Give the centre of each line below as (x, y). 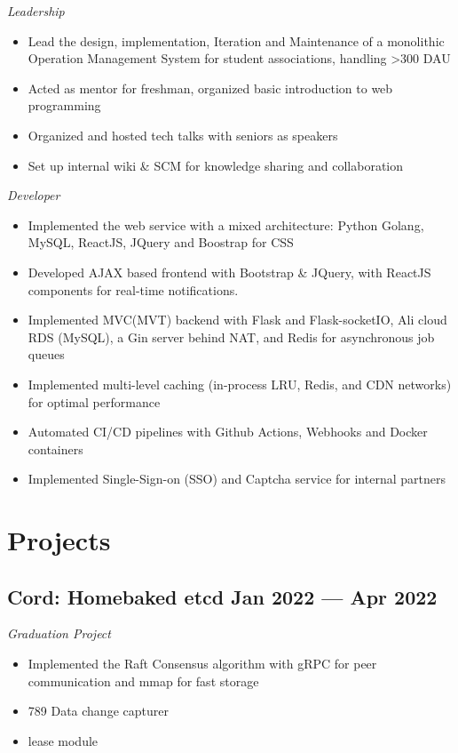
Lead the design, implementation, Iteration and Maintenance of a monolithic (236, 40)
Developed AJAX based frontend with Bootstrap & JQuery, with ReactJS (229, 272)
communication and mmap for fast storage (143, 681)
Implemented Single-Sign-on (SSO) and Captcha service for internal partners (237, 479)
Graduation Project (59, 633)
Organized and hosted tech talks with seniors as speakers (183, 135)
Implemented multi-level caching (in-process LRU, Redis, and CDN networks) (240, 384)
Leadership (36, 11)
